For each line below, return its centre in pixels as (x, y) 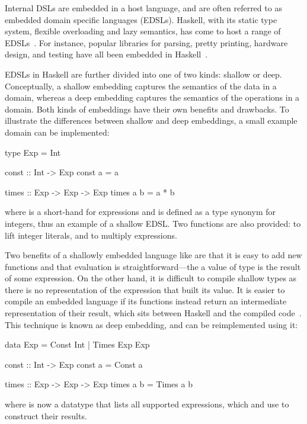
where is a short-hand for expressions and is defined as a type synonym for (140, 212)
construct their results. (46, 415)
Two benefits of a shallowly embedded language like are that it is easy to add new (153, 255)
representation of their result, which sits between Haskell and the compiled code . (153, 313)
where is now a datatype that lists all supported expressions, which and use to (147, 404)
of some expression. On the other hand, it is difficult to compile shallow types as (151, 278)
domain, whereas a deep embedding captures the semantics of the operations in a (152, 97)
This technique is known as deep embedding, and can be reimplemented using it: (151, 324)
